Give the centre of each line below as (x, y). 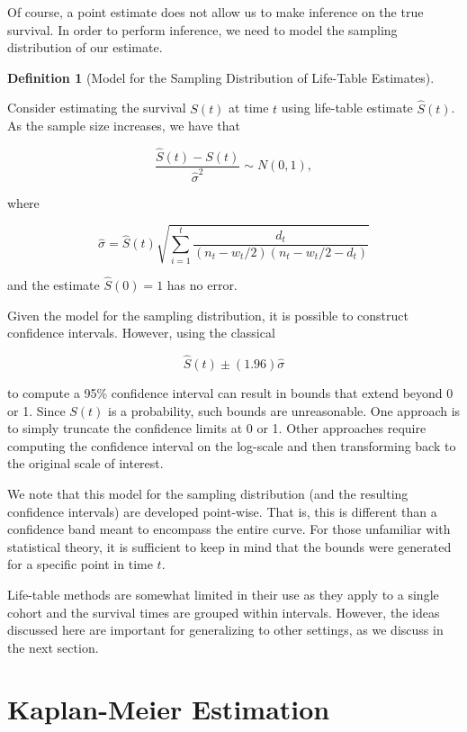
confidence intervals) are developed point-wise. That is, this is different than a (222, 511)
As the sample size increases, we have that (124, 126)
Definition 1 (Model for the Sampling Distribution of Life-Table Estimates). (221, 77)
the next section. (53, 647)
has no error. (202, 284)
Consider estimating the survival (97, 108)
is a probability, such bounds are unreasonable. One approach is (284, 410)
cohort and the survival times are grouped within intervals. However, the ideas (224, 612)
